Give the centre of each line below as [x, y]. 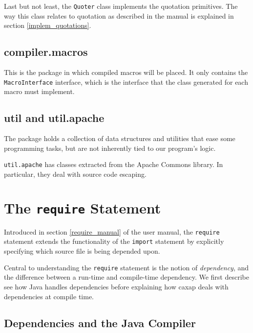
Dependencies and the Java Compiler [100, 322]
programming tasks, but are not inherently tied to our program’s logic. [110, 148]
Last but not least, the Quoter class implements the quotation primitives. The [121, 6]
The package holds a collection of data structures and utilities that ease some [120, 138]
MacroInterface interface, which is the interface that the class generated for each [126, 82]
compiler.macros [46, 52]
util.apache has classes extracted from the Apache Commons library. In [114, 164]
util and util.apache [54, 118]
